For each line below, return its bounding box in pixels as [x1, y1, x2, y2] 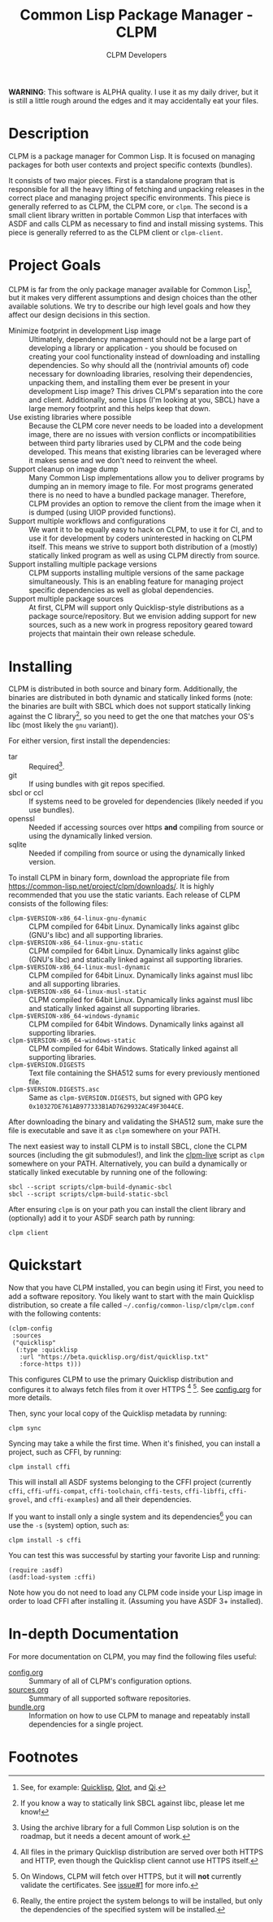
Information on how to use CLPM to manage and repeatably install [28, 1710, 250, 1720]
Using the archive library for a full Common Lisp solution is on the [19, 1822, 240, 1832]
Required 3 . [28, 760, 65, 771]
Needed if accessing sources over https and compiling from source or [28, 822, 264, 832]
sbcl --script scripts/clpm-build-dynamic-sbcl [8, 1183, 173, 1191]
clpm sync [8, 1425, 42, 1433]
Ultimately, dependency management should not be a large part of [28, 335, 251, 344]
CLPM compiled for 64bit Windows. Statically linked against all [28, 1044, 238, 1053]
